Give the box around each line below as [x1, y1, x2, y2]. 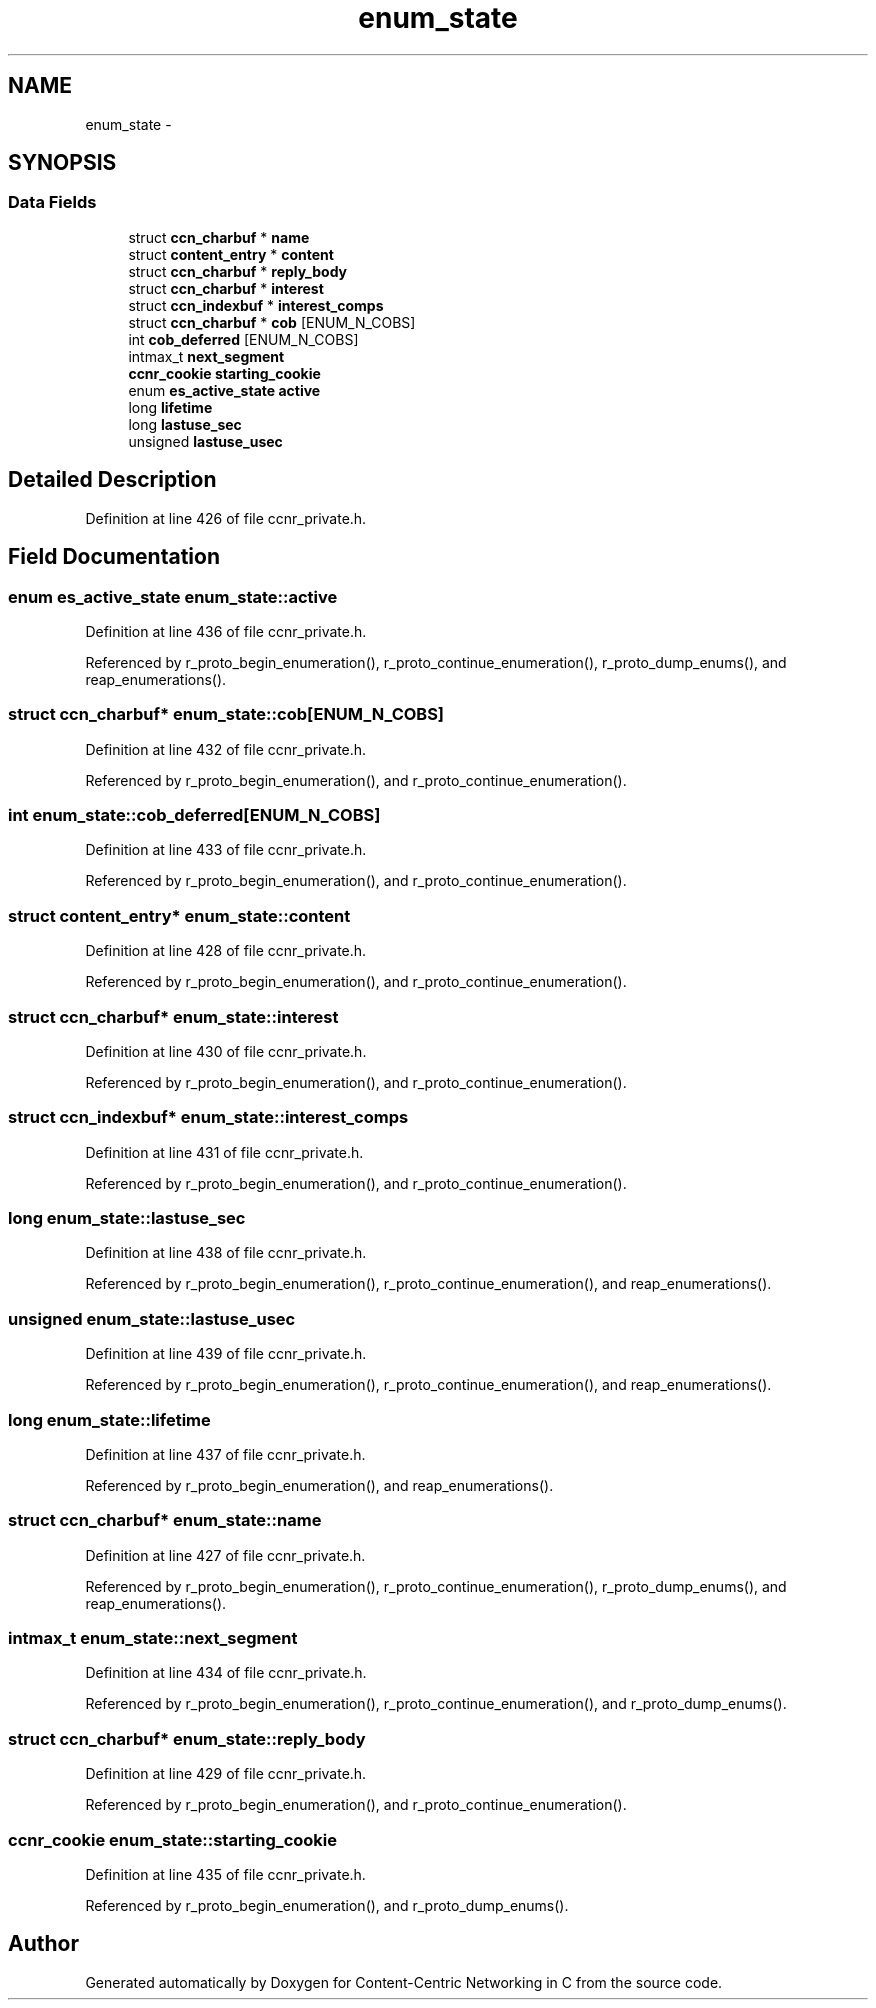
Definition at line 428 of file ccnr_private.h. [85, 942, 367, 960]
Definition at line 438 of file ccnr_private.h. [85, 1244, 367, 1262]
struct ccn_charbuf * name [128, 228, 310, 246]
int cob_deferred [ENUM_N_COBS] [128, 330, 359, 348]
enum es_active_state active [128, 381, 321, 399]
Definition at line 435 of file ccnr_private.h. [85, 1865, 366, 1883]
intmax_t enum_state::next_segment [8, 1628, 298, 1648]
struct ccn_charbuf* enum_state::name [8, 1510, 322, 1531]
